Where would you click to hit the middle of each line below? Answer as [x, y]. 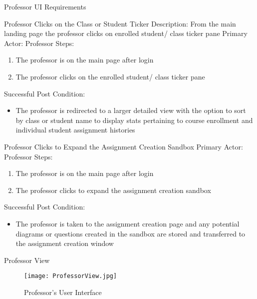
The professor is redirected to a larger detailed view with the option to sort [131, 110]
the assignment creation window [65, 243]
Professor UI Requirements [45, 6]
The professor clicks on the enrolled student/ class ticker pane [110, 76]
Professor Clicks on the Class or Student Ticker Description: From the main [120, 23]
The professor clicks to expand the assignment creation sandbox [113, 190]
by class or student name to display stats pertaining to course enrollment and [134, 120]
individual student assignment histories [75, 130]
